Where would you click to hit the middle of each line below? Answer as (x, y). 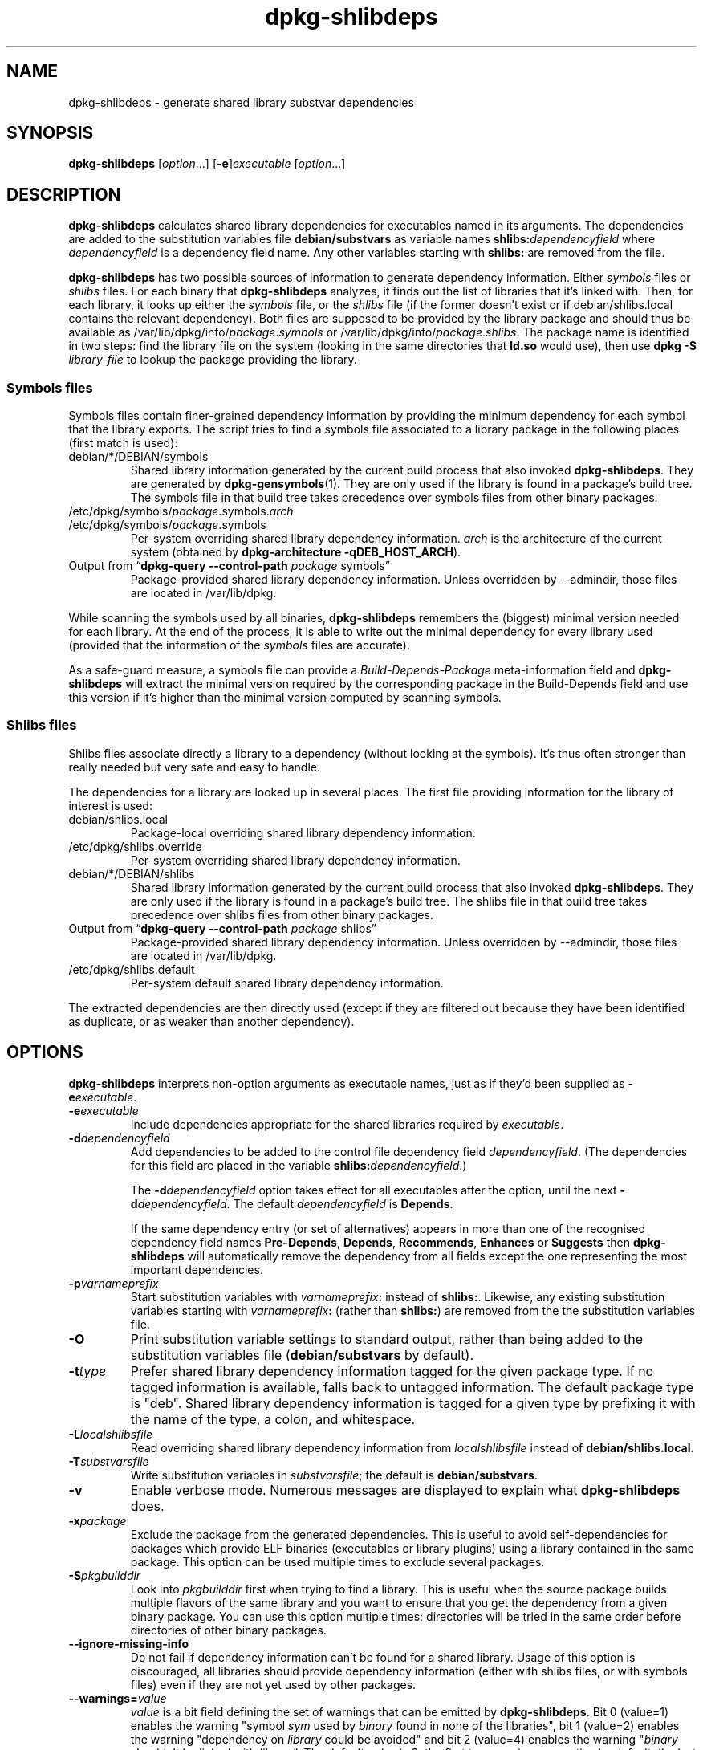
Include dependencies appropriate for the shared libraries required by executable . (347, 1124)
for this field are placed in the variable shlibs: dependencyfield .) (299, 1165)
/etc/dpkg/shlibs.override (135, 846)
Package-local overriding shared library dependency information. (303, 832)
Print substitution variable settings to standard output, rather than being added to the (387, 1339)
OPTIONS (45, 1052)
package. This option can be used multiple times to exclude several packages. (337, 1561)
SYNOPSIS (50, 133)
